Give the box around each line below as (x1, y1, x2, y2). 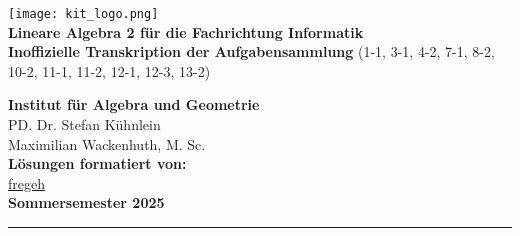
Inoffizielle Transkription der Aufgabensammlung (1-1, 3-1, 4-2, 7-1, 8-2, (8, 41, 495, 62)
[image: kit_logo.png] (8, 7, 159, 21)
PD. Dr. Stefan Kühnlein (8, 114, 161, 135)
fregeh (8, 172, 45, 193)
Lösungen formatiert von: (8, 153, 187, 174)
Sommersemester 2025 (8, 192, 165, 213)
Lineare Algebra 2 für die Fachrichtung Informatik (8, 21, 364, 42)
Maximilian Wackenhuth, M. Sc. (8, 133, 206, 154)
